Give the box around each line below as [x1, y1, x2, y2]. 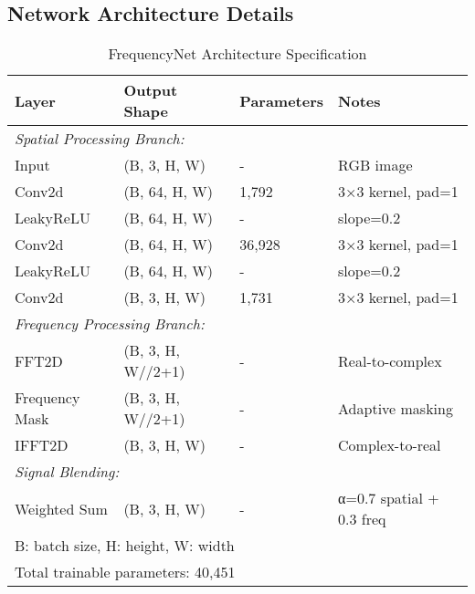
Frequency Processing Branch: [15, 313, 205, 335]
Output [123, 79, 178, 101]
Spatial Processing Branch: [15, 128, 185, 150]
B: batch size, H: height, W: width [15, 535, 235, 557]
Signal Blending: [15, 461, 120, 483]
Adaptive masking [338, 397, 453, 419]
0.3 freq [338, 508, 386, 530]
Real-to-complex [338, 349, 442, 371]
